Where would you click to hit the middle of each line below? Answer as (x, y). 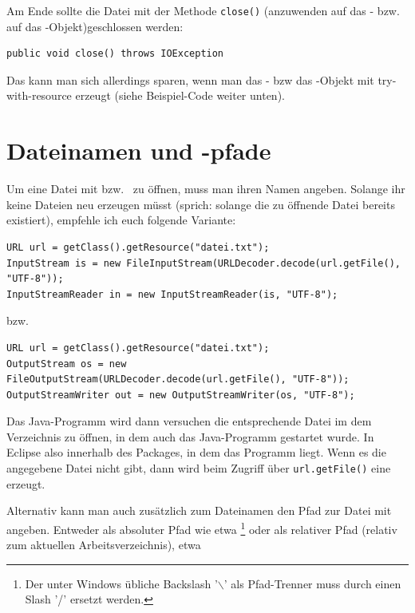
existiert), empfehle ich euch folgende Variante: (121, 220)
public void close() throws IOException (115, 54)
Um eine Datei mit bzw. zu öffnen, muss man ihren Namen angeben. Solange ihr (206, 189)
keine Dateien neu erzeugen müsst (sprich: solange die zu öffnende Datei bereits (201, 204)
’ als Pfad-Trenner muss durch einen (312, 583)
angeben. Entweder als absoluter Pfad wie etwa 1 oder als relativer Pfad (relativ (202, 528)
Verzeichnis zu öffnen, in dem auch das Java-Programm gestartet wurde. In (190, 436)
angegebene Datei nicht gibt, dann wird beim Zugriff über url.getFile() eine (199, 468)
